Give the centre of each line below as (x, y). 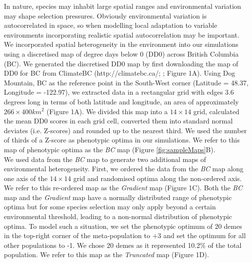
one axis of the (26, 178)
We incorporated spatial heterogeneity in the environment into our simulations (121, 44)
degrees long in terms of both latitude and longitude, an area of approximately (121, 101)
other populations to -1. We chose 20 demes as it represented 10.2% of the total (123, 245)
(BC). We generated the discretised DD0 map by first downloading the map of (121, 63)
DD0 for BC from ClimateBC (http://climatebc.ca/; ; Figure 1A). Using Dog (120, 73)
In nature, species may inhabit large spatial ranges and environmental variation (123, 6)
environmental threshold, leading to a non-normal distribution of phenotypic (118, 216)
